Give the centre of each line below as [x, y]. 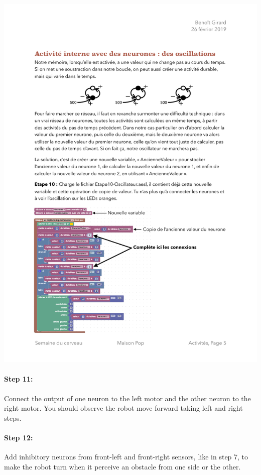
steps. [13, 418]
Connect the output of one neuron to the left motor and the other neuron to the [127, 398]
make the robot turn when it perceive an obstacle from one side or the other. [122, 466]
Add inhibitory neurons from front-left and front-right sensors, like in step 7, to [126, 457]
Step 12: [19, 437]
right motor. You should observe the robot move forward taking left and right [123, 408]
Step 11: [19, 379]
